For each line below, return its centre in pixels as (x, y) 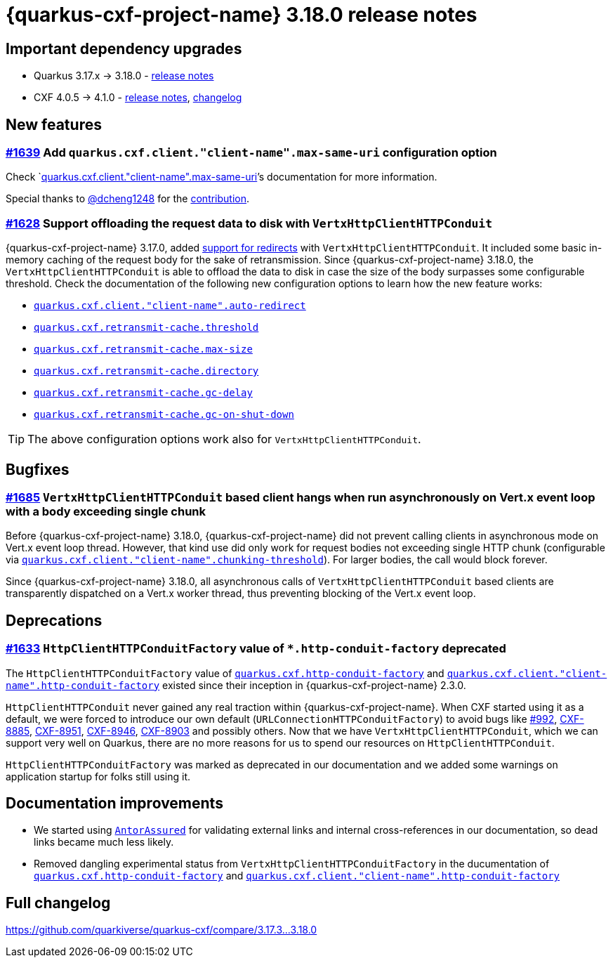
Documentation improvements (114, 803)
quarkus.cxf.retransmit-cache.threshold (146, 328)
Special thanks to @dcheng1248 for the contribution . (128, 199)
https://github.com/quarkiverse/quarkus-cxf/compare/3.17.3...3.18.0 (162, 930)
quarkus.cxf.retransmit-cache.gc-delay (143, 393)
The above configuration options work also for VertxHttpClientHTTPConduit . (224, 439)
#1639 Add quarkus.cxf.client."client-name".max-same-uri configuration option (251, 153)
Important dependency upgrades (124, 48)
